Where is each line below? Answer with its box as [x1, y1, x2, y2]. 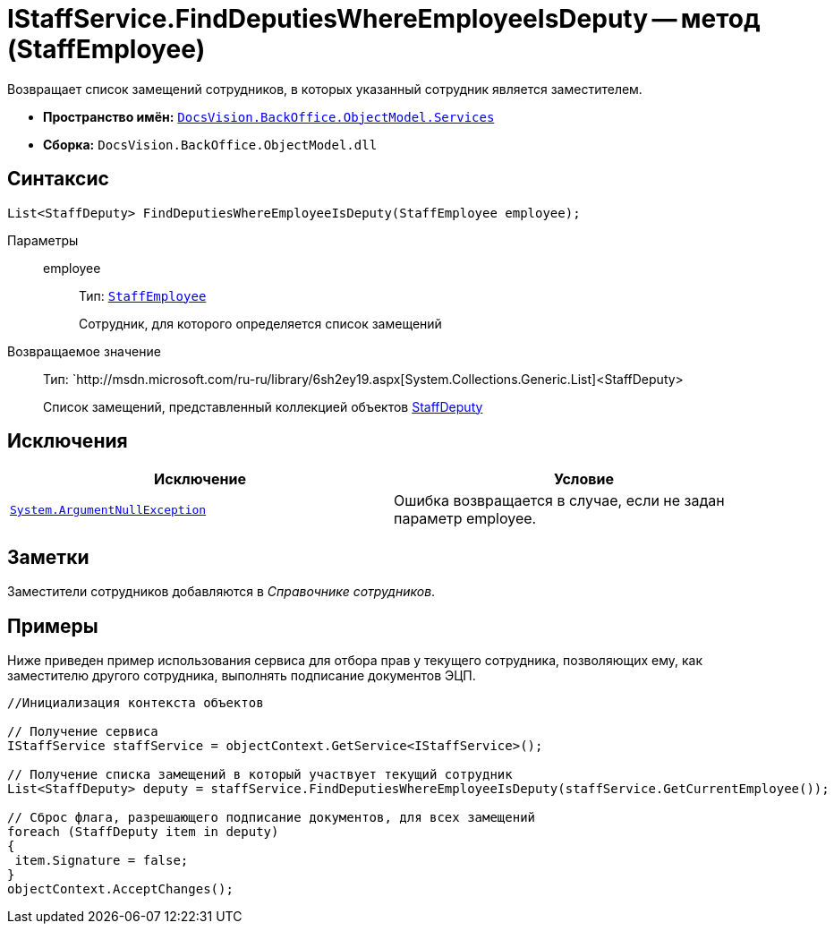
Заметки [7, 545, 89, 568]
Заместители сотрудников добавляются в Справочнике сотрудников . [7, 584, 436, 600]
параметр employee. [394, 509, 537, 528]
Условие [554, 470, 614, 489]
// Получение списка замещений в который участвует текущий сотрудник [7, 767, 513, 782]
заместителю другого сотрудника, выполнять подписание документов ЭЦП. [7, 668, 476, 684]
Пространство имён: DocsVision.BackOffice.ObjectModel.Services [43, 108, 495, 124]
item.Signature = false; [14, 853, 189, 868]
